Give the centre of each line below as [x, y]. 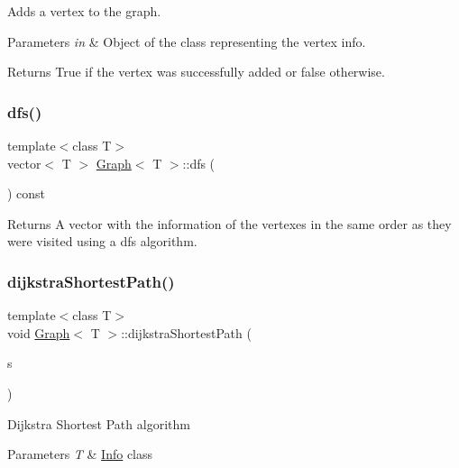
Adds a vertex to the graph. [84, 11]
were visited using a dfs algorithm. [102, 241]
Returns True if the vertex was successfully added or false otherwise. [196, 72]
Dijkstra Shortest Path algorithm [99, 423]
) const [27, 193]
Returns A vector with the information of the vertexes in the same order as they [229, 223]
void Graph [39, 332]
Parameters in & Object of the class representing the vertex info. [187, 41]
